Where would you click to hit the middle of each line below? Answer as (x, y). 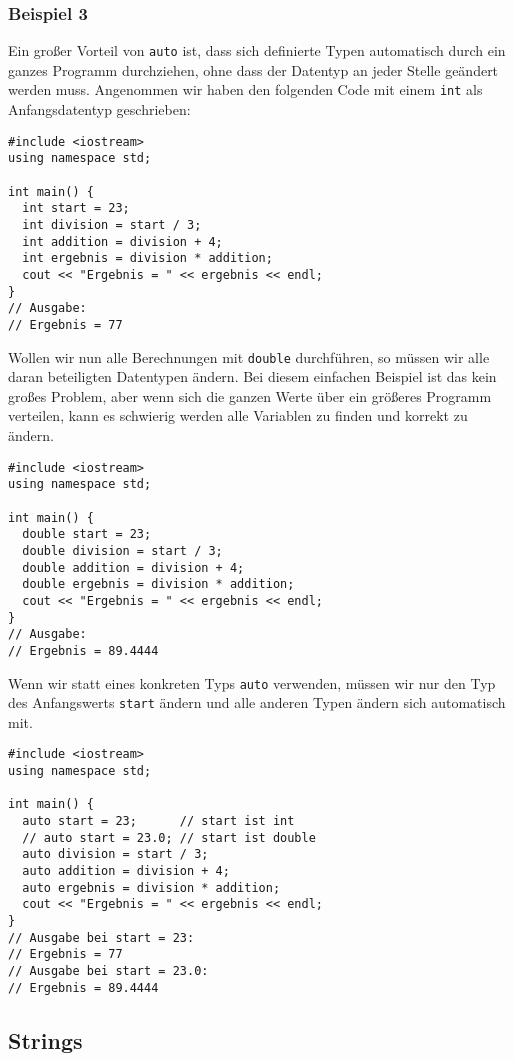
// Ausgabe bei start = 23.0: (108, 970)
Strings (45, 1039)
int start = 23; (76, 208)
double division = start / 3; (122, 550)
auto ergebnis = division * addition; (151, 887)
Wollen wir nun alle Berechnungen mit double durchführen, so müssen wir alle (249, 356)
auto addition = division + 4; (126, 871)
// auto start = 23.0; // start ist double (169, 837)
